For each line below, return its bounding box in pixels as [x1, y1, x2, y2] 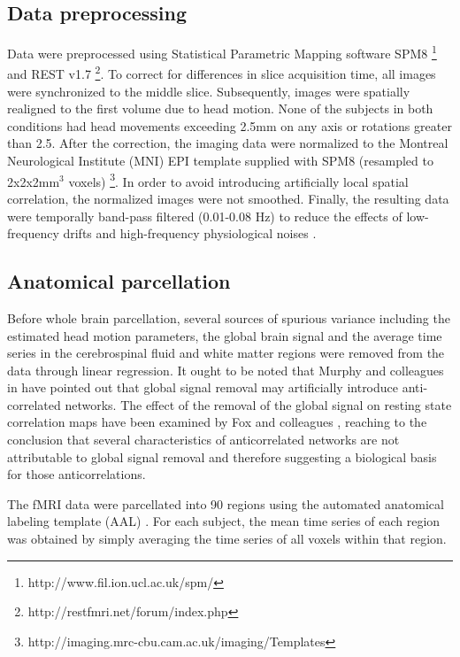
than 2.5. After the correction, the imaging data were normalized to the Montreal [7, 134, 448, 152]
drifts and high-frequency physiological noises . [63, 224, 317, 243]
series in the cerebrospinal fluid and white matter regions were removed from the [7, 344, 445, 362]
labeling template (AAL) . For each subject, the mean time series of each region [7, 512, 441, 530]
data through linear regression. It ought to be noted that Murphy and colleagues [7, 360, 444, 379]
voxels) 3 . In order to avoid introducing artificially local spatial [68, 169, 409, 190]
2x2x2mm [7, 172, 60, 190]
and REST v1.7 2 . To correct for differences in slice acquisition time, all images [7, 62, 436, 83]
